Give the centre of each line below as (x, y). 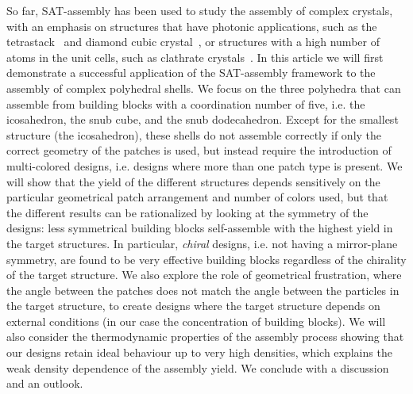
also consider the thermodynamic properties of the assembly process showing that (205, 337)
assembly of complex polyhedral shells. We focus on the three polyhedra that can (204, 88)
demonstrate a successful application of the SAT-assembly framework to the (191, 73)
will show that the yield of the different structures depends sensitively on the (193, 181)
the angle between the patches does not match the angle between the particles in (203, 290)
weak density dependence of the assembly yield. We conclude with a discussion (198, 367)
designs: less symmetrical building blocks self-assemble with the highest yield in (200, 228)
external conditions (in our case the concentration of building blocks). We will (196, 321)
